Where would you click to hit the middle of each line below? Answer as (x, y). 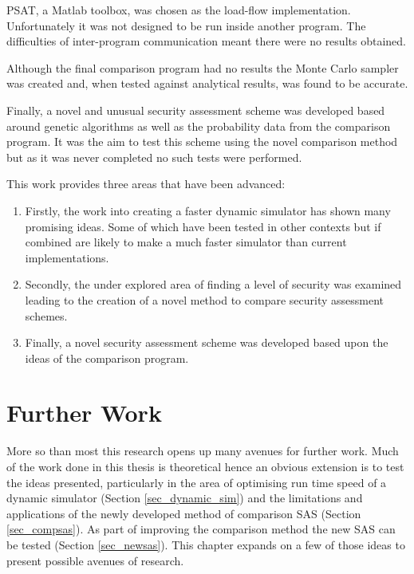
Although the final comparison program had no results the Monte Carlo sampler (203, 67)
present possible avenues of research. (95, 560)
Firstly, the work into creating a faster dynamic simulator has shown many (208, 210)
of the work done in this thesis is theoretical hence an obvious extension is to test (205, 466)
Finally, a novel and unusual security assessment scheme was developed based (196, 110)
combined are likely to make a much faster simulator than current (186, 242)
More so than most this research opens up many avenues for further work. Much (203, 451)
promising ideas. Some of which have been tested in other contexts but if (203, 226)
